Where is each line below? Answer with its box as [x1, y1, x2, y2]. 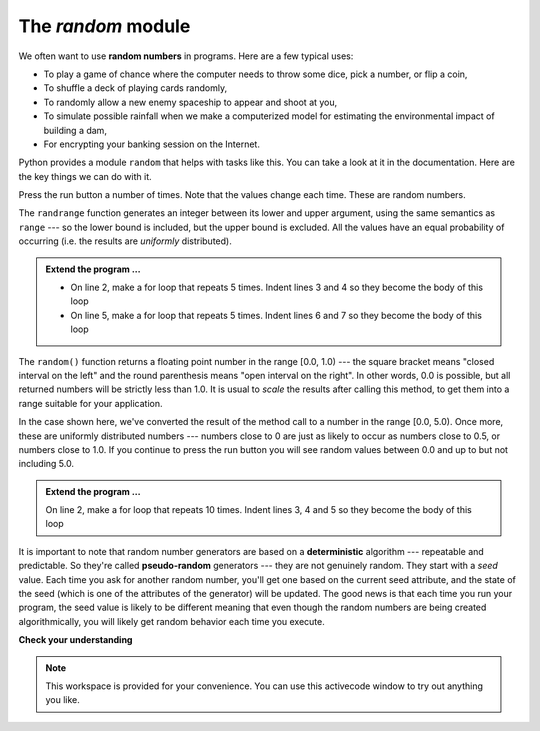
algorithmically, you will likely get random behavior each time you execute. [18, 615, 325, 627]
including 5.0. [18, 458, 75, 470]
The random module [18, 15, 191, 37]
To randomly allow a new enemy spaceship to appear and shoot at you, [43, 96, 338, 108]
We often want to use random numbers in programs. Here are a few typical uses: [18, 50, 354, 62]
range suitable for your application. [18, 397, 164, 409]
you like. [45, 694, 80, 706]
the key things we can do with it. [18, 170, 152, 182]
